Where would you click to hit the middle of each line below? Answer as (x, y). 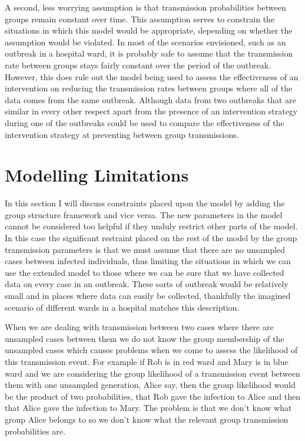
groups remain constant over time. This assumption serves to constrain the (140, 19)
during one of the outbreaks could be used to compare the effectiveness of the (145, 122)
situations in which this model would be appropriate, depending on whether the (149, 30)
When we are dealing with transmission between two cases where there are (139, 327)
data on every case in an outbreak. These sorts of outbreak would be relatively (147, 284)
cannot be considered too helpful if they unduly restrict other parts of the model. (151, 226)
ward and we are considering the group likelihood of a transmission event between (152, 373)
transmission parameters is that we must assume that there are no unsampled (145, 249)
